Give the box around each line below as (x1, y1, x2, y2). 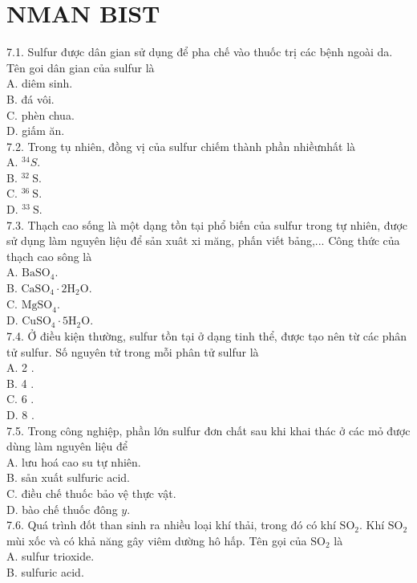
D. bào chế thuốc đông (6, 500, 118, 517)
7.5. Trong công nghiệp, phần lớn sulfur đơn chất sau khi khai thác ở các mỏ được (6, 422, 411, 438)
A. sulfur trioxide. (6, 548, 95, 565)
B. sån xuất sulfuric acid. (6, 469, 131, 486)
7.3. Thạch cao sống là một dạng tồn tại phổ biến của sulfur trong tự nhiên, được (6, 216, 407, 233)
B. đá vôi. (6, 90, 55, 107)
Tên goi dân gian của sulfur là (6, 59, 155, 75)
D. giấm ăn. (6, 122, 65, 139)
